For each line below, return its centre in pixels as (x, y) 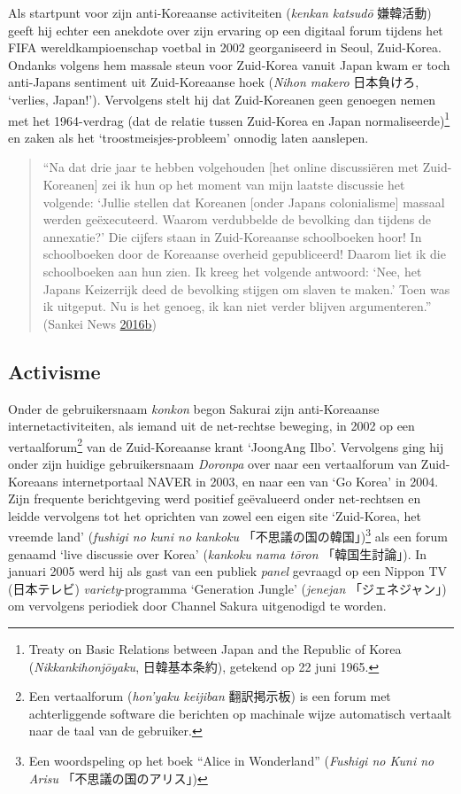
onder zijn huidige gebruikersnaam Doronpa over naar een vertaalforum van (213, 463)
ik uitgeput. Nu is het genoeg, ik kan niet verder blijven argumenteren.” (237, 306)
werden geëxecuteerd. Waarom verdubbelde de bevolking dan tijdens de (237, 219)
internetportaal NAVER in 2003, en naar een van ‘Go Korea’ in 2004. (250, 481)
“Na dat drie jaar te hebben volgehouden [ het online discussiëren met (231, 167)
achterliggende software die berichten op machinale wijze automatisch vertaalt (240, 713)
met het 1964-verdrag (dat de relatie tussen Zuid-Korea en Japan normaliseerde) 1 (229, 119)
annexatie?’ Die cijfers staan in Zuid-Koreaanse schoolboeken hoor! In (232, 236)
